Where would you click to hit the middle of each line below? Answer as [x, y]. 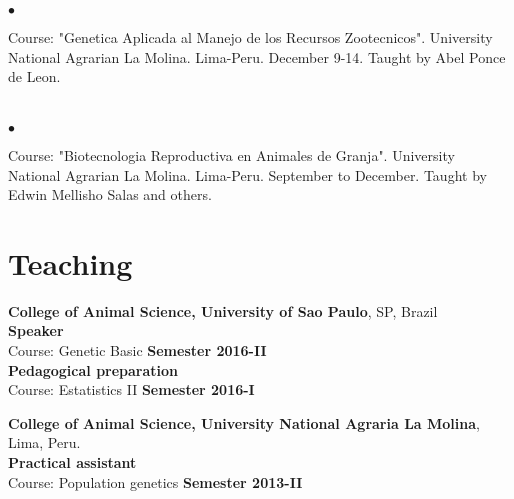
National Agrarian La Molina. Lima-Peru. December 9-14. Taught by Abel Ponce [257, 56]
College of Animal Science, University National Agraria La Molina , [244, 422]
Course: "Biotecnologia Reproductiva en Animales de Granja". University [231, 154]
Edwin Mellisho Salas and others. [110, 194]
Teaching [70, 262]
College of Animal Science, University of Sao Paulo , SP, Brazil [223, 310]
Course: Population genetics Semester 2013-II [155, 481]
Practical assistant [72, 462]
